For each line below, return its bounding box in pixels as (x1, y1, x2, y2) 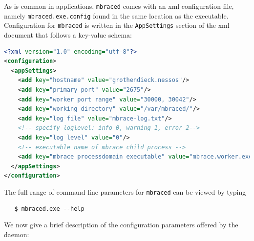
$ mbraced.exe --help (14, 205, 85, 212)
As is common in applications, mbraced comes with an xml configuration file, (4, 1, 234, 11)
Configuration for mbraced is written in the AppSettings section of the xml (4, 20, 230, 30)
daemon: (4, 229, 29, 239)
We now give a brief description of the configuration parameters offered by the (4, 220, 238, 230)
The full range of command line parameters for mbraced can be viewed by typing (4, 186, 246, 197)
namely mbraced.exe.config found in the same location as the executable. (4, 10, 229, 20)
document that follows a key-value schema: (4, 29, 132, 40)
